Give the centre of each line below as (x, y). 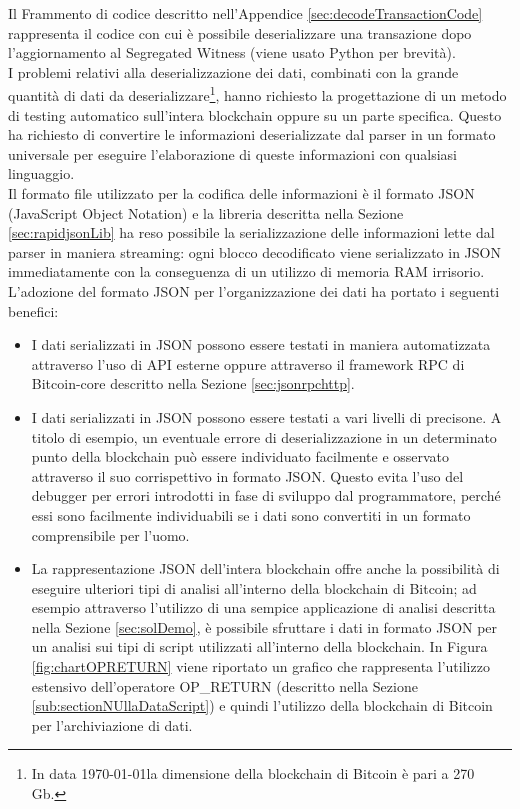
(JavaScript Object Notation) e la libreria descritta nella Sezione (206, 212)
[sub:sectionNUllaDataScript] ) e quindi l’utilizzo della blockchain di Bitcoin (262, 705)
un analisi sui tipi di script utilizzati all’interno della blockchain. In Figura (259, 646)
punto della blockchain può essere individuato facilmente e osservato (240, 456)
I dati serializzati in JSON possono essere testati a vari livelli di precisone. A (266, 416)
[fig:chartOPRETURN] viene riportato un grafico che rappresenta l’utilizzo (260, 666)
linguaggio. (41, 173)
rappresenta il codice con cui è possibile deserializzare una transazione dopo (240, 32)
